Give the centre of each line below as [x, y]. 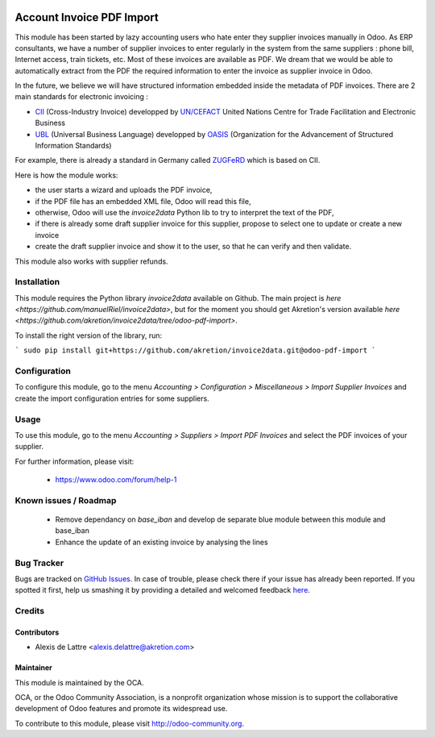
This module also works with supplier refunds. [91, 261]
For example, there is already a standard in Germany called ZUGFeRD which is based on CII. [168, 160]
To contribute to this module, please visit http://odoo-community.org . [130, 723]
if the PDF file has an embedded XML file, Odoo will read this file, [143, 201]
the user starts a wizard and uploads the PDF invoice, [124, 190]
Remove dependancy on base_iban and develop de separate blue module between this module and [220, 519]
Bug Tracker [39, 563]
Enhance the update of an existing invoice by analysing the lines [162, 542]
